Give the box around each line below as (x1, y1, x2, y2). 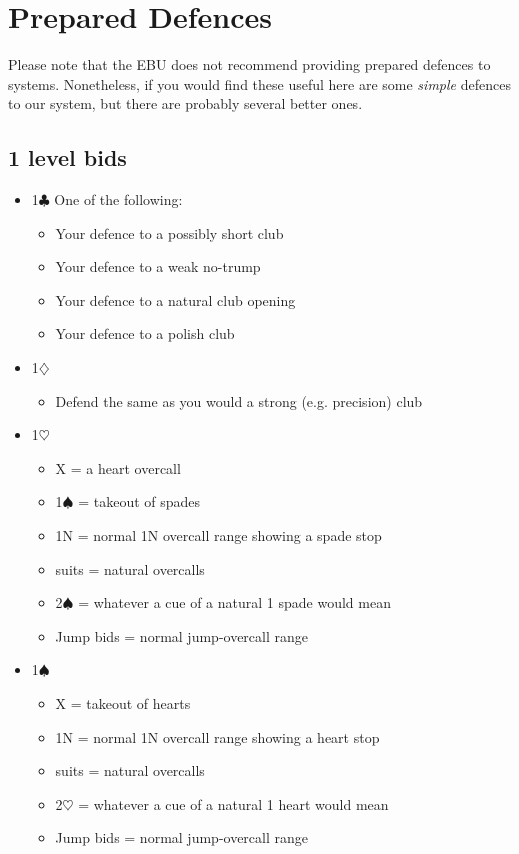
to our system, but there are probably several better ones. (8, 93, 363, 114)
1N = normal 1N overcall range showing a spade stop (55, 525, 382, 546)
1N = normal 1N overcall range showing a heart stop (55, 726, 380, 747)
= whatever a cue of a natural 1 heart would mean (78, 793, 389, 814)
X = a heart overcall (55, 457, 181, 478)
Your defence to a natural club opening (55, 289, 296, 310)
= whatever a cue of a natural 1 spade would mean (78, 592, 391, 613)
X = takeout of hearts (55, 693, 191, 714)
